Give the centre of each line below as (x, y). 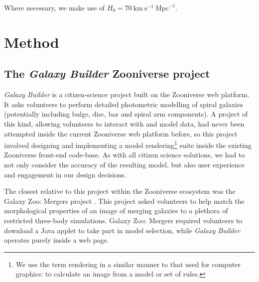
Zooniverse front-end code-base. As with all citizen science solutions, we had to (125, 155)
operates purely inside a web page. (57, 240)
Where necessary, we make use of (55, 7)
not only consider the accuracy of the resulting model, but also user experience (124, 164)
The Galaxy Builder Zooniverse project (107, 73)
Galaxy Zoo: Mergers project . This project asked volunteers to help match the (124, 201)
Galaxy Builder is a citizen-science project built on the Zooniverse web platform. (127, 94)
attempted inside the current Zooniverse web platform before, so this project (121, 133)
